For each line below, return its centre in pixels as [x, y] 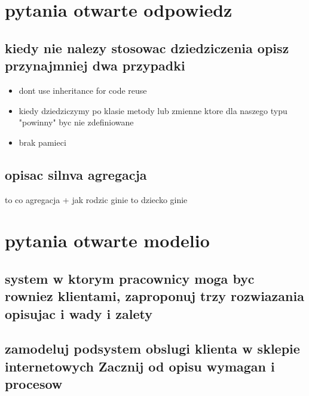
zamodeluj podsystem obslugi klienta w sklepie [152, 349]
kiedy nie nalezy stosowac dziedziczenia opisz [147, 47]
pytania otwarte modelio [107, 240]
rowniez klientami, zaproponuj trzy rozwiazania [154, 296]
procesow [34, 384]
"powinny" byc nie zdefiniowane [76, 122]
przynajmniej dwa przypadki [95, 65]
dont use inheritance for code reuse [83, 90]
